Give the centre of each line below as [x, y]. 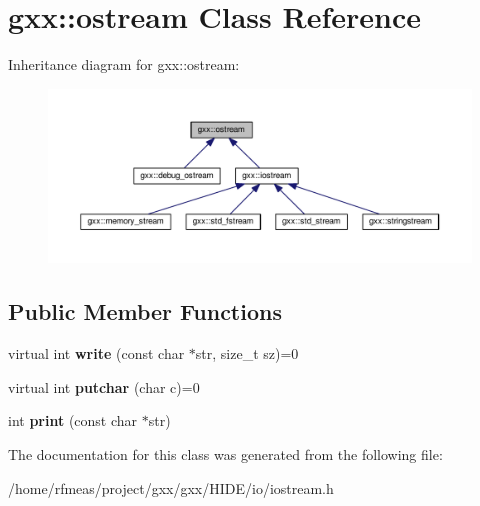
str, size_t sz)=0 [247, 353]
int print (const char [73, 420]
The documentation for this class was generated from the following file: [225, 454]
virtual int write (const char [96, 353]
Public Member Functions [145, 311]
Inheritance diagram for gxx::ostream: [124, 64]
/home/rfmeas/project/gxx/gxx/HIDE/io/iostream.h [171, 487]
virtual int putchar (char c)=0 [104, 386]
